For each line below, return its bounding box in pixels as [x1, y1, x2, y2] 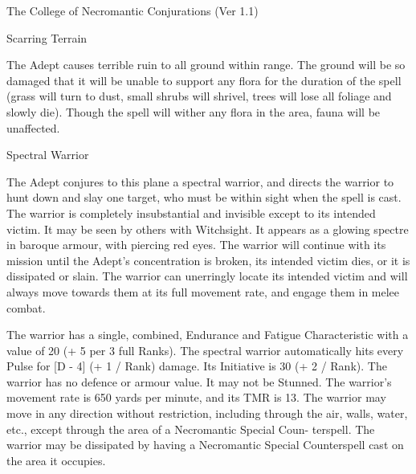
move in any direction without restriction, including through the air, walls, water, [6, 405, 408, 422]
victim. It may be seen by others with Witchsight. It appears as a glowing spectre [6, 220, 409, 237]
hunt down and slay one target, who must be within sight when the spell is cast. [6, 189, 402, 206]
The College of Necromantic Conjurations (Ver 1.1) [6, 2, 259, 18]
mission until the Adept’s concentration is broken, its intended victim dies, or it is [6, 251, 410, 268]
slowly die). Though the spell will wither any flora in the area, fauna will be [6, 103, 381, 120]
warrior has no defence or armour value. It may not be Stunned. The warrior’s [6, 373, 392, 390]
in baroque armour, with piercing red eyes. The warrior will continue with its [6, 236, 386, 253]
